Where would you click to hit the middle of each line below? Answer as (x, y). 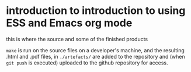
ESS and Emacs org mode (69, 23)
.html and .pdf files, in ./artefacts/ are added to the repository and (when (95, 56)
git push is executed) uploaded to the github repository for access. (87, 63)
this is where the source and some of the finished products (77, 39)
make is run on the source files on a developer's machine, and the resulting (95, 50)
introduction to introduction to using (96, 11)
